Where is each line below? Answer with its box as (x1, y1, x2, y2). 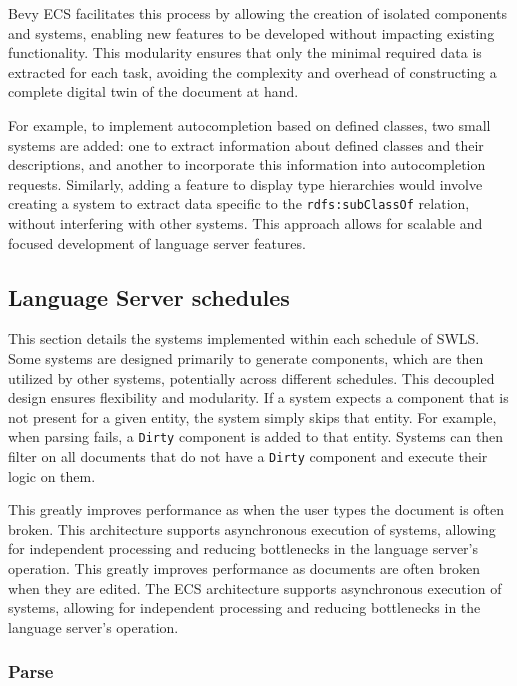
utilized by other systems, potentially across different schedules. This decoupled (8, 367, 495, 388)
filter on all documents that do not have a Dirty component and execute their (8, 446, 488, 467)
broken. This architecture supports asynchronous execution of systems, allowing (8, 518, 496, 539)
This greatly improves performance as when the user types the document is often (8, 499, 505, 520)
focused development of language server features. (8, 232, 306, 253)
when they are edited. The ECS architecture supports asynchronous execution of (8, 577, 502, 598)
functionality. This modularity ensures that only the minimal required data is (8, 42, 482, 63)
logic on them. (8, 465, 96, 486)
